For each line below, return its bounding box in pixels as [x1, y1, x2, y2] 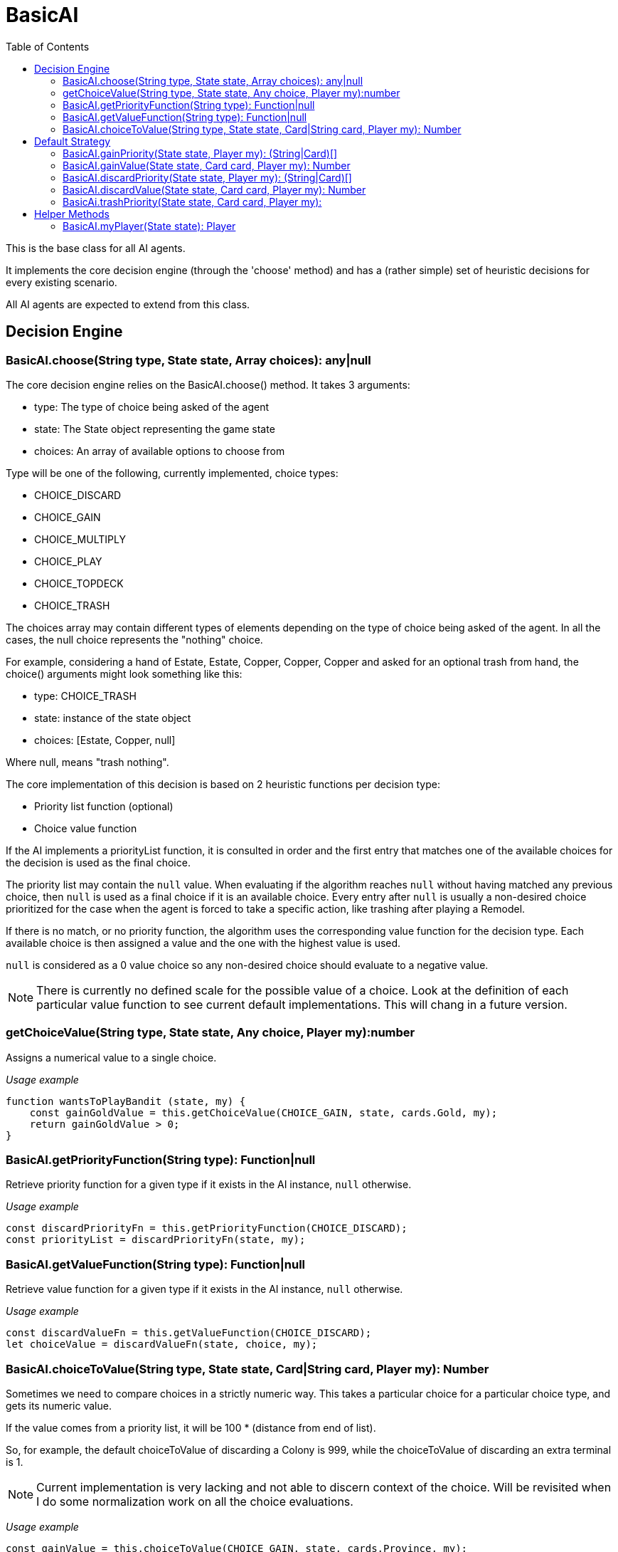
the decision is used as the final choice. [6, 856, 191, 869]
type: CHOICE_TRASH [34, 689, 137, 702]
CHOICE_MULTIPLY [34, 533, 126, 545]
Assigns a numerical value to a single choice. [6, 1051, 217, 1064]
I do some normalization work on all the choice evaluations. [36, 1494, 353, 1509]
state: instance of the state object [34, 711, 191, 724]
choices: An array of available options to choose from [34, 444, 285, 457]
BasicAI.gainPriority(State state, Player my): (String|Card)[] [63, 147, 338, 159]
